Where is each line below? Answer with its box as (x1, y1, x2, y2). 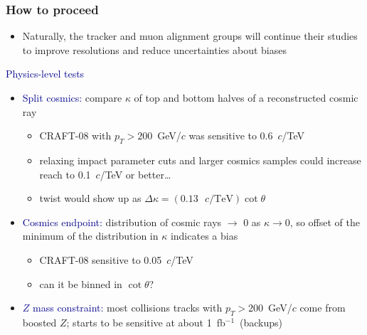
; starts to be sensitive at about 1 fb (66, 314, 225, 329)
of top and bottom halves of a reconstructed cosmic (134, 90, 358, 105)
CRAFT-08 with (39, 128, 112, 143)
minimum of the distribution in (22, 228, 159, 243)
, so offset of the (289, 214, 360, 229)
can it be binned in (39, 276, 122, 291)
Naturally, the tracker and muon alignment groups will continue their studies (22, 28, 358, 43)
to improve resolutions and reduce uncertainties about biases (22, 42, 287, 57)
